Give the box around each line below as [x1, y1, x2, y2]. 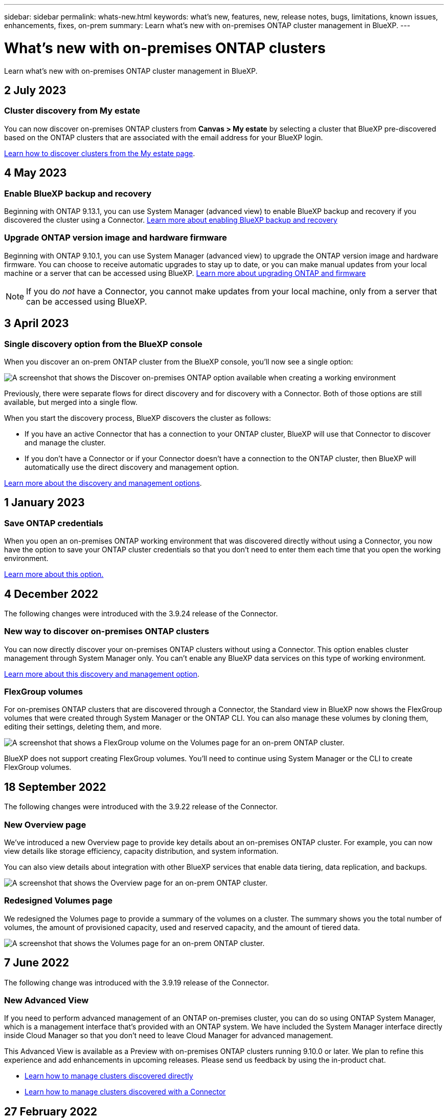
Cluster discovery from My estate [4, 105, 140, 116]
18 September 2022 [4, 780, 106, 793]
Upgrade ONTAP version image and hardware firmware [4, 232, 227, 243]
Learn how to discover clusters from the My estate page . [4, 148, 195, 158]
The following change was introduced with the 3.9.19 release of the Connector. [4, 978, 269, 987]
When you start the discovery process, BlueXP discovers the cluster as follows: [4, 413, 271, 422]
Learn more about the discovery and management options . [4, 478, 202, 487]
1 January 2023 [4, 496, 85, 509]
